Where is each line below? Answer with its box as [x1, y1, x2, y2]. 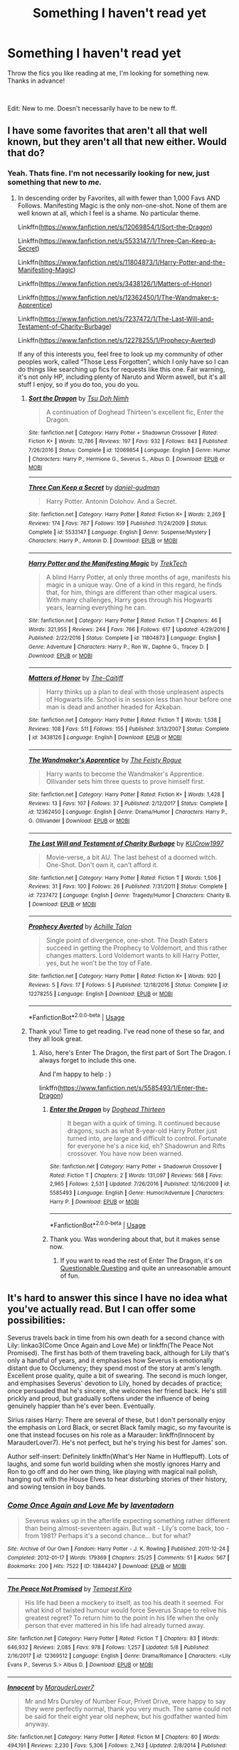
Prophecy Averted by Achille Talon [28, 922, 132, 931]
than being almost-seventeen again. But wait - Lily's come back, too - [24, 1524, 230, 1532]
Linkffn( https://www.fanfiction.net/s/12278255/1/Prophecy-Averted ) [17, 335, 216, 344]
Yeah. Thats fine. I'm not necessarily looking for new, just [7, 168, 210, 178]
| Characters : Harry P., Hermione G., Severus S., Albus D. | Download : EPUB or [28, 455, 225, 462]
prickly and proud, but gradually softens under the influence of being [7, 1394, 210, 1402]
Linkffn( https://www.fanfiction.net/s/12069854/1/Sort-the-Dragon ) [17, 223, 213, 231]
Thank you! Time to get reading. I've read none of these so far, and [28, 1027, 225, 1036]
